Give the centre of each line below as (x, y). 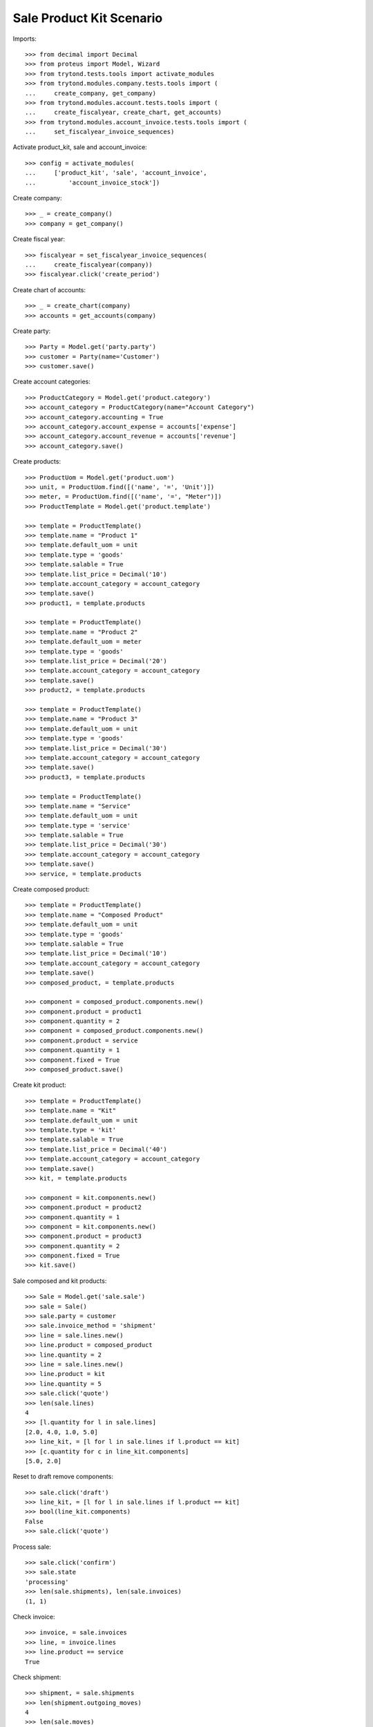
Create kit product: (40, 1085)
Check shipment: (37, 1677)
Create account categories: (52, 382)
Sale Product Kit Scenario (88, 18)
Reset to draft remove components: (63, 1477)
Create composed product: (51, 889)
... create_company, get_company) (91, 93)
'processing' (47, 1582)
